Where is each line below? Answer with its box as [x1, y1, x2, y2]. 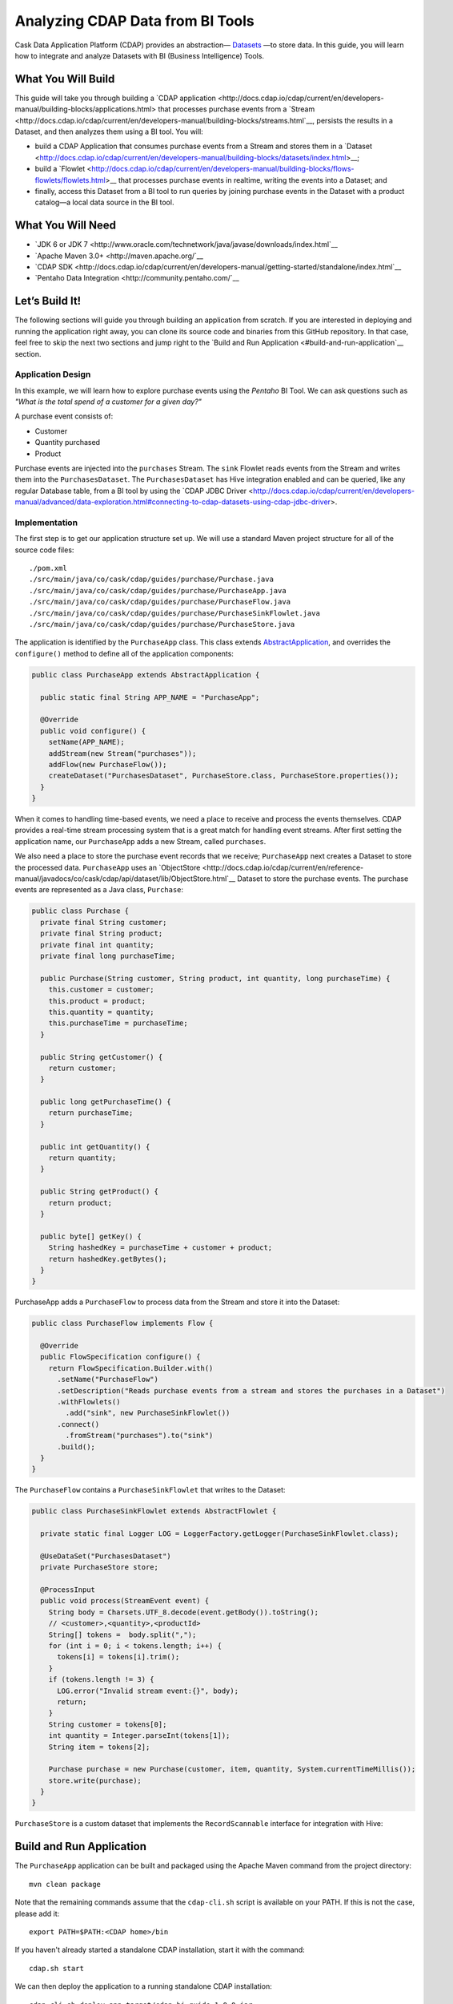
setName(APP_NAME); [48, 737, 126, 747]
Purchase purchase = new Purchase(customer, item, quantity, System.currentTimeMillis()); [48, 1764, 416, 1774]
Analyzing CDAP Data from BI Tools [14, 12, 255, 30]
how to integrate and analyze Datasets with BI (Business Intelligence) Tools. [14, 51, 264, 60]
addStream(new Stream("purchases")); [48, 749, 197, 758]
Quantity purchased [34, 438, 100, 447]
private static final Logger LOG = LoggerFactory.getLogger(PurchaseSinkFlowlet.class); [40, 1529, 399, 1538]
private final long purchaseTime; [40, 951, 176, 960]
